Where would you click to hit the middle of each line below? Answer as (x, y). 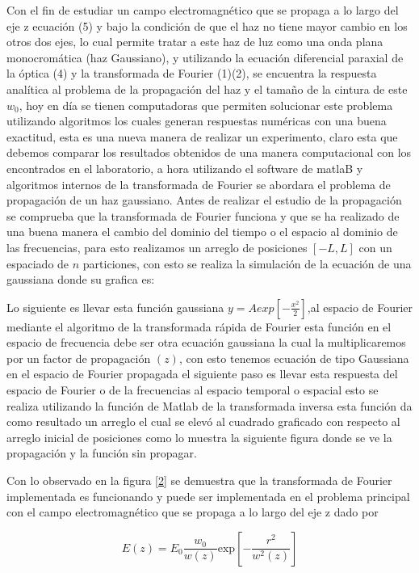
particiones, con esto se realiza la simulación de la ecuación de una (247, 263)
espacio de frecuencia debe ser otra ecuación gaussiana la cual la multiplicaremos (206, 342)
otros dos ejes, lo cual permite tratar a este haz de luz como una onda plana (195, 42)
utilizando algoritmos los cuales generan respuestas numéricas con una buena (197, 121)
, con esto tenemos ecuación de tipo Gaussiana (294, 358)
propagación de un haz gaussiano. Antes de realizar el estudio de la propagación (204, 200)
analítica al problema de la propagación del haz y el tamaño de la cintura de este (207, 88)
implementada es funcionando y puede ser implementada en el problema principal (208, 496)
